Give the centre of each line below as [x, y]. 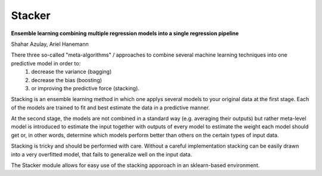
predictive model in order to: [46, 63]
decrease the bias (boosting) [67, 80]
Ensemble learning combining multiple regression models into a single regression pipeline [125, 33]
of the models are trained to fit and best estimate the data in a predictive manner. [110, 108]
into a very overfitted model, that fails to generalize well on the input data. [101, 154]
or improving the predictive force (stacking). [85, 88]
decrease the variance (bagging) [72, 72]
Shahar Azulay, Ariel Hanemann [50, 44]
